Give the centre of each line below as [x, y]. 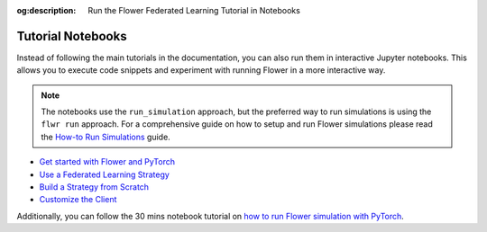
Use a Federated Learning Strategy [105, 174]
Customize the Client [78, 200]
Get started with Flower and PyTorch [107, 162]
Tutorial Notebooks [72, 36]
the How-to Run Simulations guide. [106, 137]
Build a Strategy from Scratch [94, 187]
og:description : [46, 10]
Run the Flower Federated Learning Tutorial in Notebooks [194, 10]
